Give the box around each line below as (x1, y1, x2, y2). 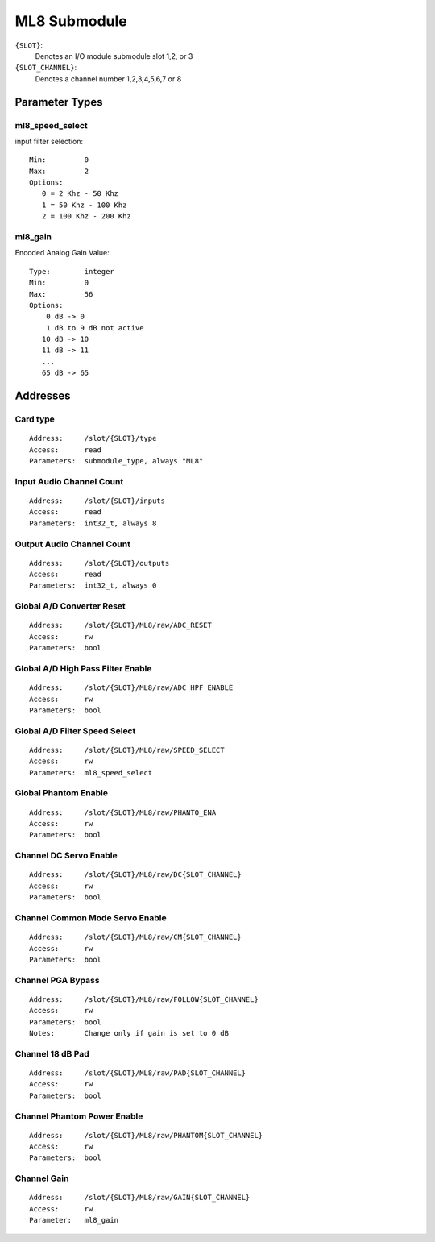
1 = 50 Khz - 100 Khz (41, 200, 127, 210)
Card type (14, 413, 56, 425)
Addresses (14, 389, 72, 403)
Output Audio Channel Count (14, 538, 130, 550)
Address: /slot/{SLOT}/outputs (29, 559, 170, 567)
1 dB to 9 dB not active (45, 323, 144, 332)
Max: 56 (29, 289, 93, 298)
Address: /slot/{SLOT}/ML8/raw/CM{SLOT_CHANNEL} (29, 933, 242, 942)
